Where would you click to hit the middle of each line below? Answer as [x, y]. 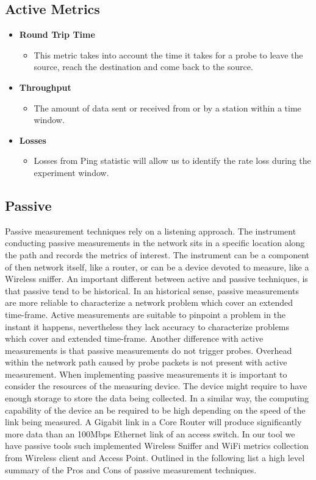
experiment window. [71, 172]
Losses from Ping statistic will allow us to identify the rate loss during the [172, 161]
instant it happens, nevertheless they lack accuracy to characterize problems [147, 326]
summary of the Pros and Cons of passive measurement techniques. [131, 469]
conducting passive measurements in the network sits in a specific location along [155, 243]
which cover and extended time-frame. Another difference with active [134, 338]
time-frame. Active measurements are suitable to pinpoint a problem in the [145, 314]
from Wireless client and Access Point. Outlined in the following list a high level [155, 458]
